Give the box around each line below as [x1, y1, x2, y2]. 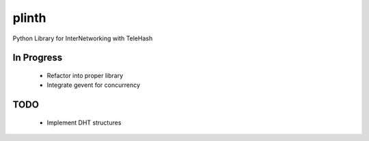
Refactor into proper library [46, 71, 124, 79]
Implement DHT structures [46, 118, 122, 127]
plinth [12, 10, 47, 25]
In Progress [12, 52, 63, 64]
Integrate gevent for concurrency [46, 81, 140, 89]
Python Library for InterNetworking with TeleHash [12, 34, 153, 42]
